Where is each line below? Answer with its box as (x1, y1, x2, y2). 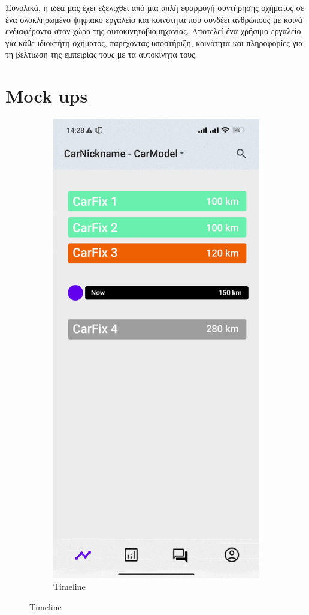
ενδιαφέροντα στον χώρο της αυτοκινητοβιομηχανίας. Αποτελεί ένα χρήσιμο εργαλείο (5, 25, 301, 37)
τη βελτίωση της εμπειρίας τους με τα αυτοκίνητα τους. (5, 48, 198, 61)
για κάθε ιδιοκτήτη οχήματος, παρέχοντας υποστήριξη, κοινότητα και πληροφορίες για (5, 36, 303, 49)
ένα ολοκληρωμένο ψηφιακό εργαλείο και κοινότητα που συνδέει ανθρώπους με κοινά (5, 13, 303, 25)
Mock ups (5, 83, 88, 108)
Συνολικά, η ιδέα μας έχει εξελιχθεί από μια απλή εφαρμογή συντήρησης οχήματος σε (5, 1, 304, 13)
